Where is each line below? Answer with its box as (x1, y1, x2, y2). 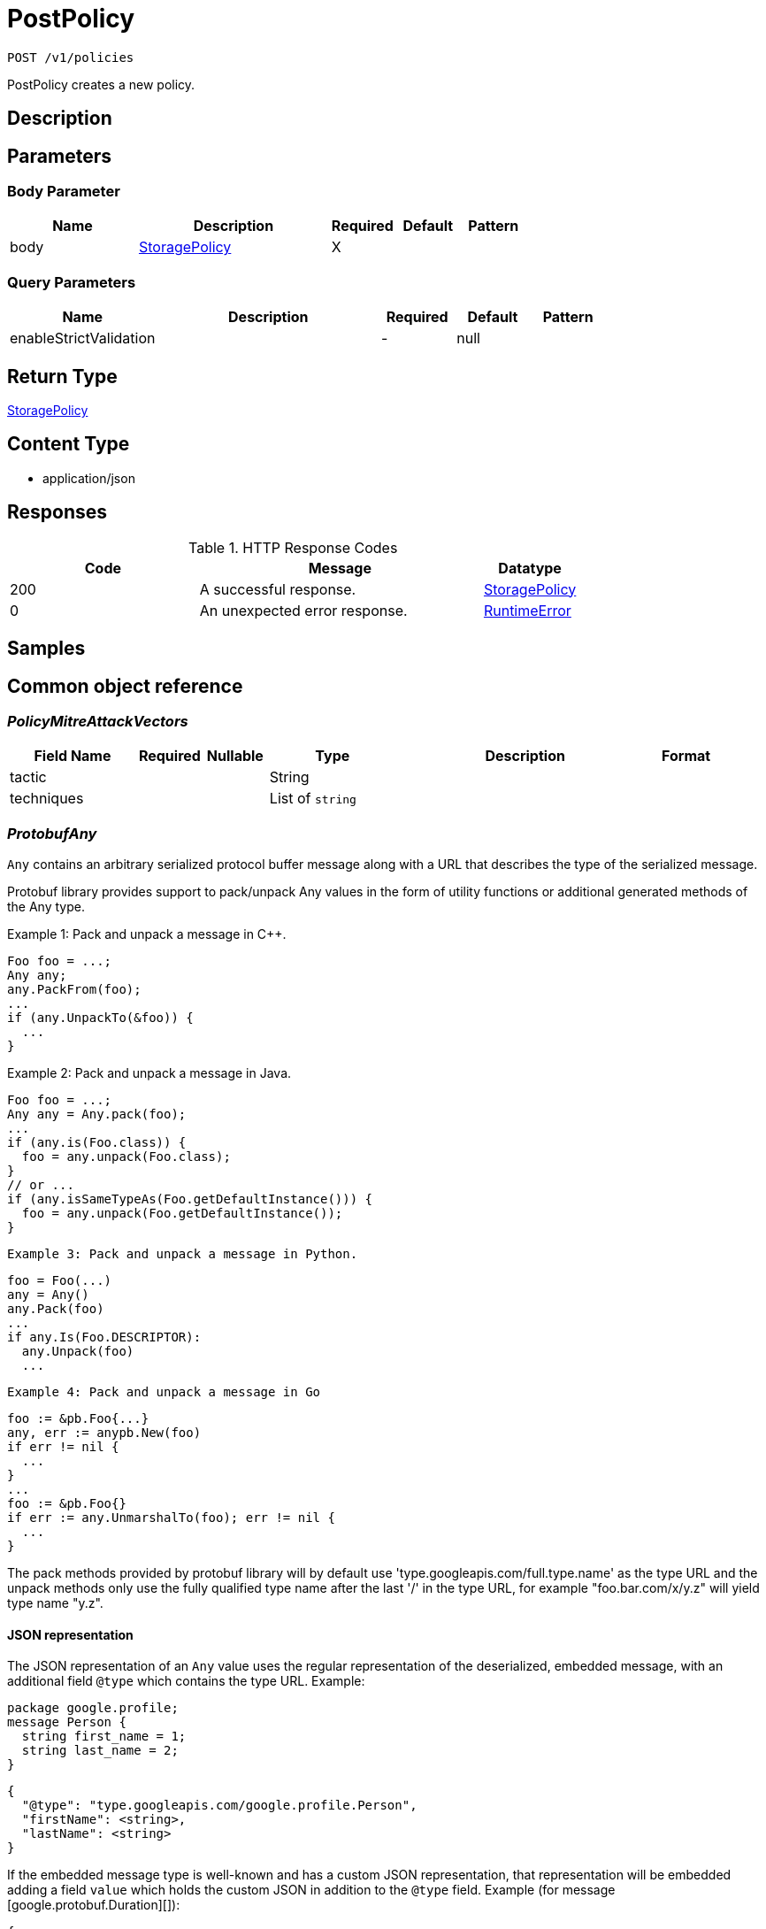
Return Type (7, 365, 118, 388)
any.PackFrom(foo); (7, 982, 142, 997)
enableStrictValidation (10, 329, 156, 348)
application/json (42, 470, 135, 486)
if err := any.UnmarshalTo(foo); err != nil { (7, 1510, 335, 1526)
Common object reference (7, 674, 243, 697)
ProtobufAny (7, 824, 97, 842)
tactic (10, 768, 47, 787)
